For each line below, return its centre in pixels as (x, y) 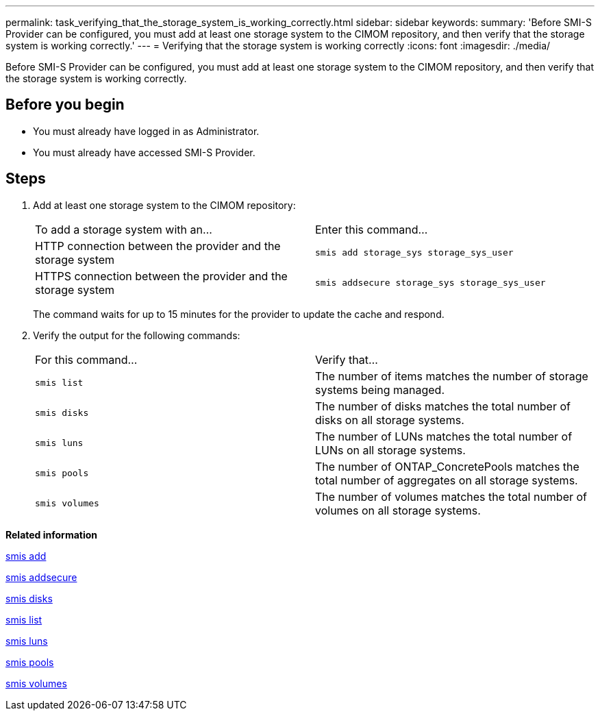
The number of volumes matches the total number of (451, 496)
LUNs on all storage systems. (390, 450)
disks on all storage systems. (390, 420)
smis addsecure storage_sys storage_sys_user (430, 283)
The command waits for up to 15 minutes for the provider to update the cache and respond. (239, 314)
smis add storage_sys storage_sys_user (414, 253)
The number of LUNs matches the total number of (444, 436)
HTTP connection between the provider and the (158, 246)
